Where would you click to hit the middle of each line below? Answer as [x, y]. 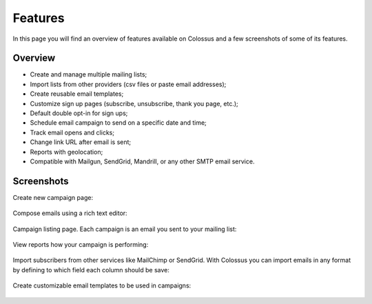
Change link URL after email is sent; [81, 142]
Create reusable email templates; [77, 94]
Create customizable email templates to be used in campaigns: [102, 285]
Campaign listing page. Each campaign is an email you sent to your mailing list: [125, 229]
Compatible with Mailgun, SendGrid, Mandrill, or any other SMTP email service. [142, 161]
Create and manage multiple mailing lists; [89, 74]
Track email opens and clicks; [72, 132]
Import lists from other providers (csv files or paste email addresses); [128, 84]
